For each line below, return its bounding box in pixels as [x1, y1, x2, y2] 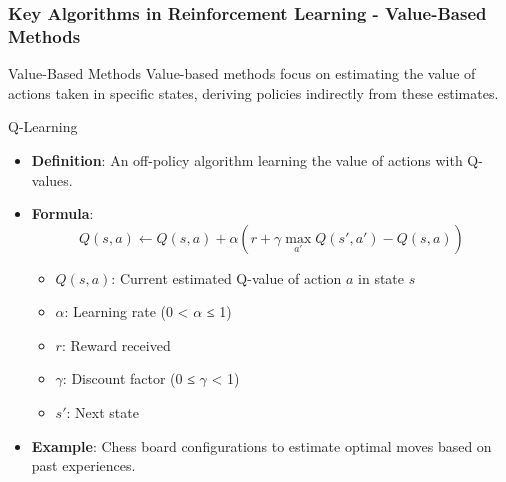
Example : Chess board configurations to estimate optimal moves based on [31, 435, 492, 456]
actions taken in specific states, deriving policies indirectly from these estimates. [8, 82, 499, 103]
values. [31, 169, 73, 190]
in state [358, 267, 405, 288]
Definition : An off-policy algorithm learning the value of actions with [31, 149, 463, 170]
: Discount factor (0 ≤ [62, 368, 195, 389]
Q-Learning [8, 116, 78, 137]
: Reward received [61, 334, 171, 355]
